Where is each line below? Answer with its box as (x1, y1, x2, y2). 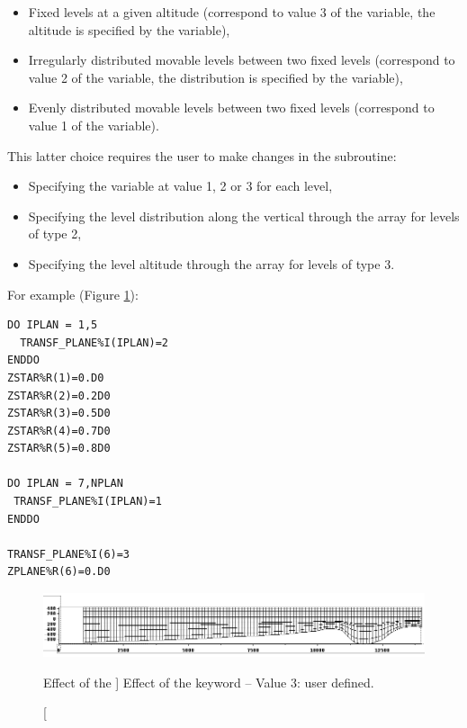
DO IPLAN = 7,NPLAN (7, 477, 123, 490)
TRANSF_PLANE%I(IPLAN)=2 (20, 336, 168, 349)
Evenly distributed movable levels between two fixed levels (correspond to (28, 98, 435, 117)
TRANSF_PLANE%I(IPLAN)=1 (13, 495, 162, 508)
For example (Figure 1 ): (7, 284, 139, 303)
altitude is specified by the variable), (28, 20, 230, 39)
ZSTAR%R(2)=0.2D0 (7, 389, 111, 402)
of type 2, (28, 224, 82, 243)
